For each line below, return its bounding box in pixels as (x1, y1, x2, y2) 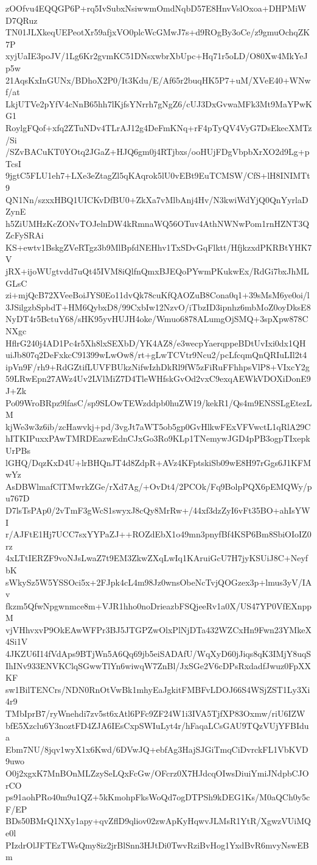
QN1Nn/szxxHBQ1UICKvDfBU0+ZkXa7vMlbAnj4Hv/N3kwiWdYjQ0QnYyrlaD (5, 193, 308, 206)
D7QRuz (5, 13, 38, 26)
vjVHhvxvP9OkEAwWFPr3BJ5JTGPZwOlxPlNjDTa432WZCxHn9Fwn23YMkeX (5, 623, 312, 636)
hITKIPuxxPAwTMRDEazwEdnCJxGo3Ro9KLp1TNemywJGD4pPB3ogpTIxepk (5, 432, 310, 445)
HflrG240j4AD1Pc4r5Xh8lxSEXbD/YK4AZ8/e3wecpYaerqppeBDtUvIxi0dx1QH (5, 336, 306, 349)
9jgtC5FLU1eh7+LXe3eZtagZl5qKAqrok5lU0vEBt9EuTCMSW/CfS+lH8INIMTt (5, 169, 310, 182)
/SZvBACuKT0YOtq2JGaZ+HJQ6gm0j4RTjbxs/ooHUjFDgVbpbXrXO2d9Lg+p (5, 145, 310, 158)
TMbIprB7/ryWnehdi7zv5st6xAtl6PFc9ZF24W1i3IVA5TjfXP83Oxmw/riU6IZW (5, 707, 305, 720)
